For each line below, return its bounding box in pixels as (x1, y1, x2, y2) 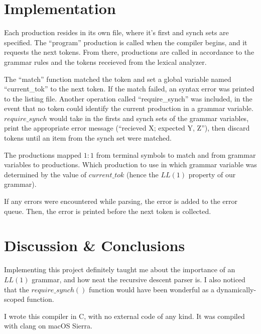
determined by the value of (4, 169, 87, 179)
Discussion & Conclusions (4, 235, 185, 256)
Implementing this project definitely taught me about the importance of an (4, 264, 235, 275)
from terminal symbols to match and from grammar (96, 149, 256, 160)
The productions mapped (4, 149, 82, 160)
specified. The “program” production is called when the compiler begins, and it (4, 37, 247, 47)
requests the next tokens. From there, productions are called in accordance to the (4, 47, 254, 57)
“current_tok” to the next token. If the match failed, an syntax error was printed (4, 83, 254, 94)
